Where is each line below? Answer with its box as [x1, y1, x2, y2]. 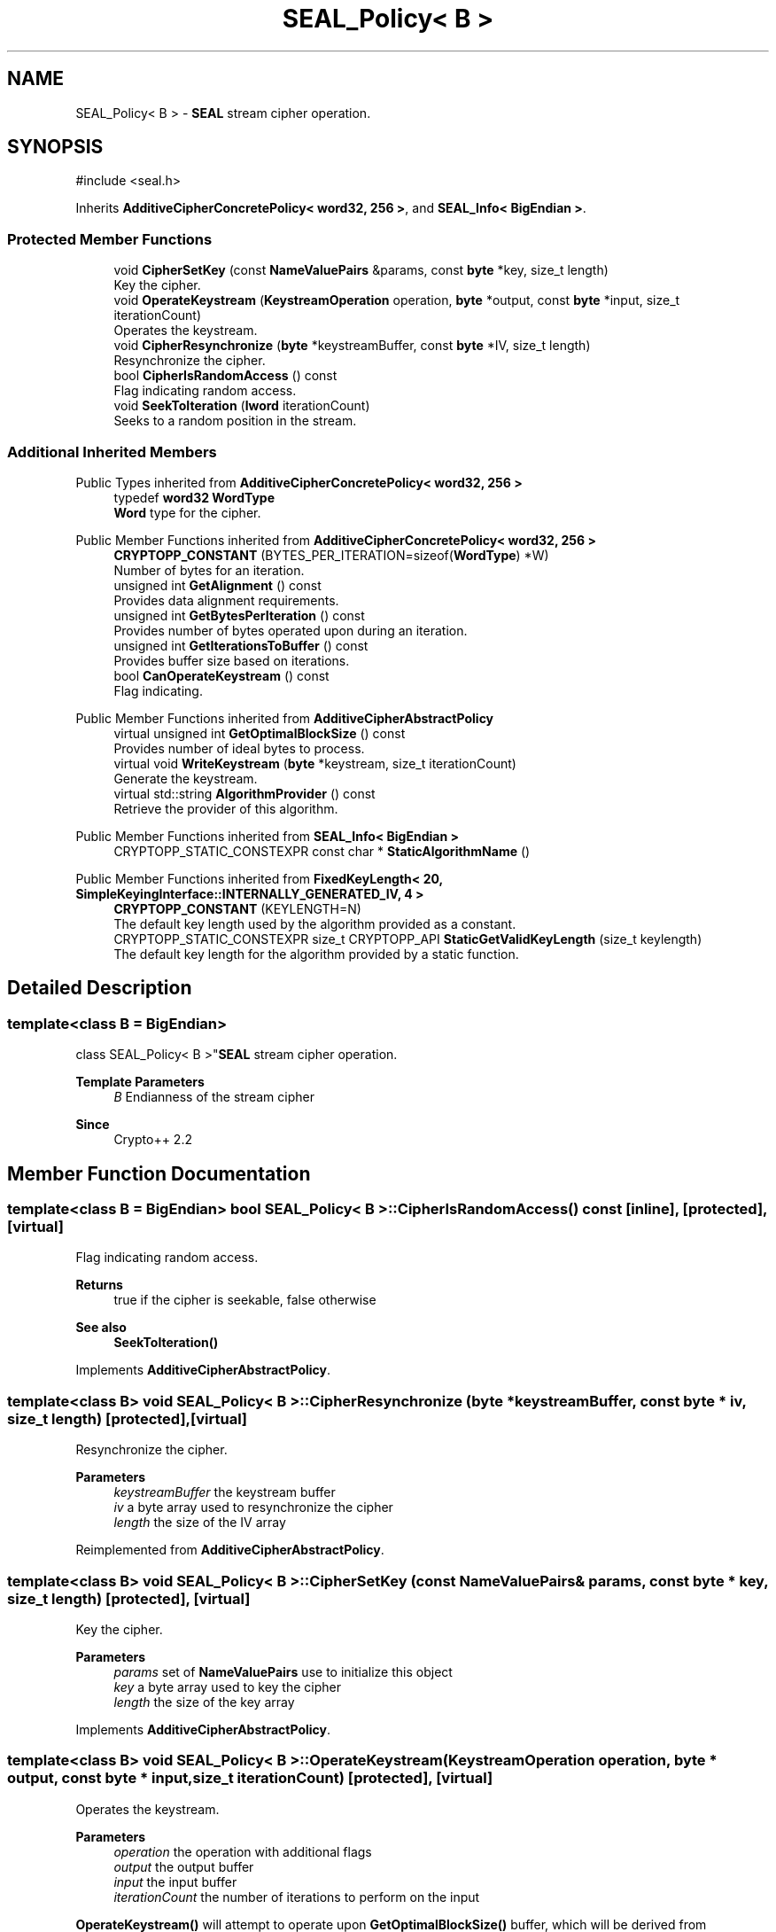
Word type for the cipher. [113, 504, 261, 520]
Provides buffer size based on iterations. [113, 652, 350, 668]
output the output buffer [113, 1858, 254, 1874]
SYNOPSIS [7, 136, 104, 159]
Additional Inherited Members [7, 442, 217, 461]
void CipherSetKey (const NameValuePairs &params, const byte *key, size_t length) [113, 262, 609, 278]
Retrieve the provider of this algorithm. [113, 800, 338, 816]
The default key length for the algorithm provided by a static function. [113, 946, 519, 962]
